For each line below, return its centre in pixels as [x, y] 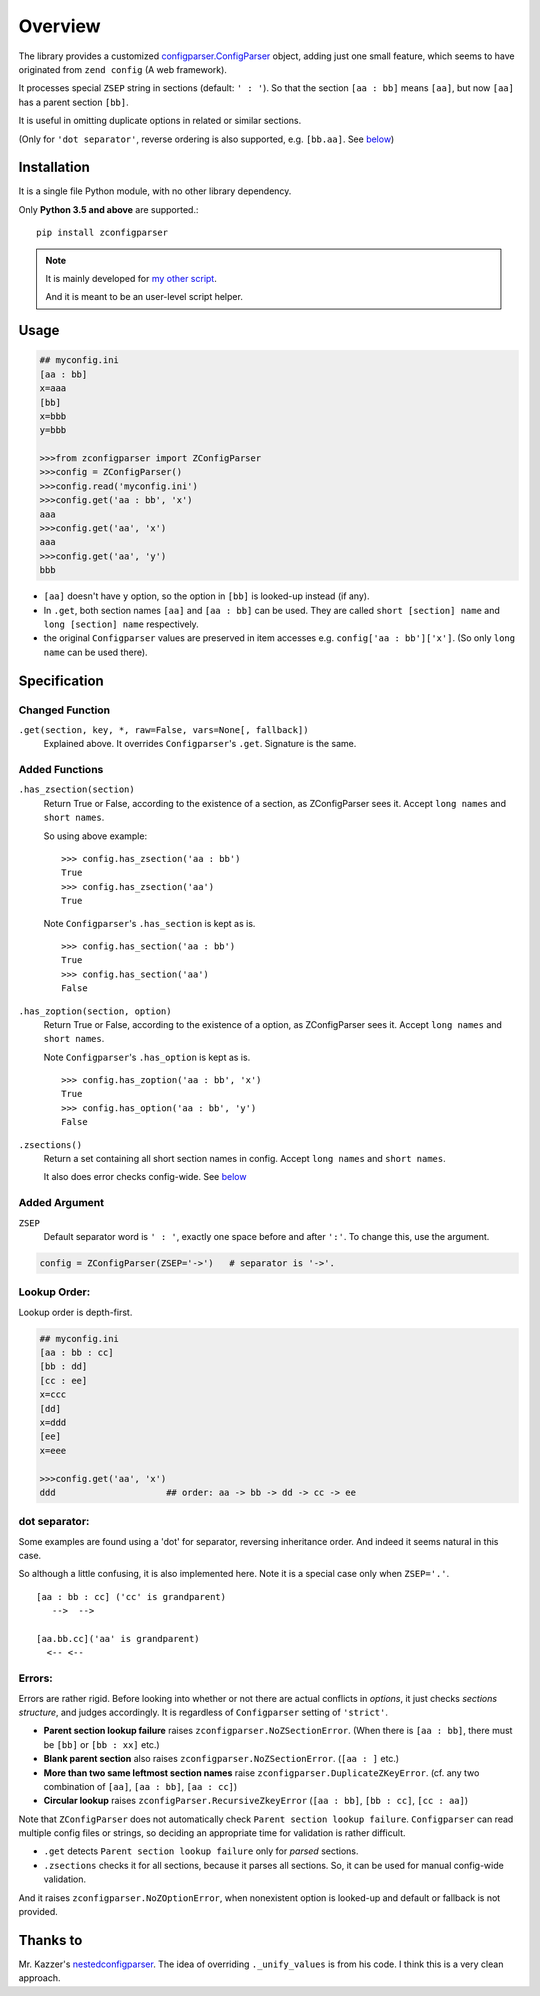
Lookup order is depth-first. [75, 1312]
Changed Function [64, 710]
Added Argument [61, 1203]
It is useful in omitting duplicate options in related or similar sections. [160, 121]
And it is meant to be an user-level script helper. [144, 297]
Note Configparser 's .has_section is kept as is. [149, 923]
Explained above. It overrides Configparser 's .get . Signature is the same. [200, 744]
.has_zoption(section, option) [95, 1011]
